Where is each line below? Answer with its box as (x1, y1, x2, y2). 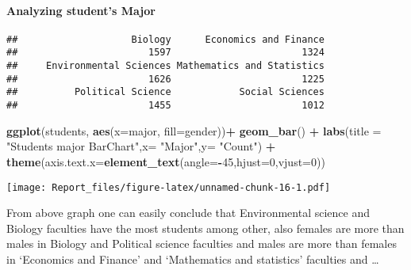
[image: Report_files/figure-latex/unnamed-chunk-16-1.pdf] (6, 181, 331, 193)
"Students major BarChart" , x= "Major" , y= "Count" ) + (6, 138, 276, 154)
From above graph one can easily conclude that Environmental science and (6, 204, 370, 221)
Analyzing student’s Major (6, 2, 156, 18)
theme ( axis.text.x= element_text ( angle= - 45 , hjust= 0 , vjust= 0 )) (6, 153, 325, 169)
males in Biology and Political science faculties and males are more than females (6, 235, 397, 252)
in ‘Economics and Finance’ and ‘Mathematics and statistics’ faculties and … (6, 250, 379, 267)
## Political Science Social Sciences (6, 86, 325, 98)
